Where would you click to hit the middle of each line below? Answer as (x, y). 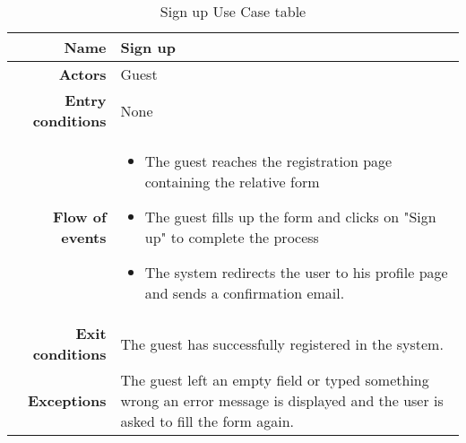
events (84, 237)
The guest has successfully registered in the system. (282, 343)
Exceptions (67, 400)
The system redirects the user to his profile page (296, 272)
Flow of (79, 217)
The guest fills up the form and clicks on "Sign (290, 217)
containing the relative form (232, 182)
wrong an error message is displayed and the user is (282, 400)
